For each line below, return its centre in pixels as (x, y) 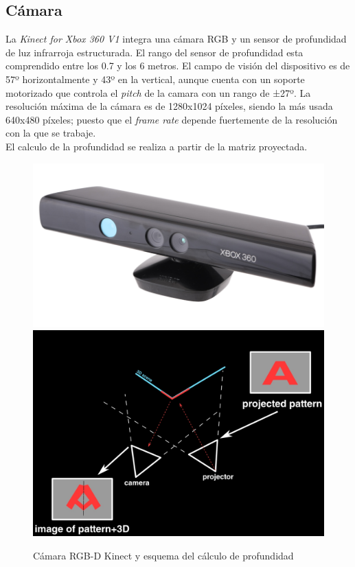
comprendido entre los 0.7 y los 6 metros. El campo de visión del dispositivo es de (178, 66)
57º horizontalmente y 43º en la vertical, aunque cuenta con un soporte (155, 79)
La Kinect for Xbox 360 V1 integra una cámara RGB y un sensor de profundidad (176, 39)
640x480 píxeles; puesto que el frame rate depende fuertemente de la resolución (172, 119)
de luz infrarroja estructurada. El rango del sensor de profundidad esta (154, 52)
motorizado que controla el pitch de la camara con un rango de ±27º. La (158, 92)
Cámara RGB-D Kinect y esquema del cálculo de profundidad (163, 555)
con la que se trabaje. (51, 133)
